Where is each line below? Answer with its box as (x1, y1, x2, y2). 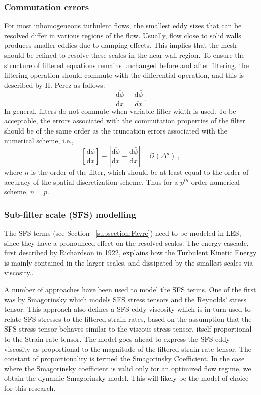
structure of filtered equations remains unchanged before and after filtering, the (4, 59, 249, 70)
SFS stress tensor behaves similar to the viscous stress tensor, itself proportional (4, 323, 252, 334)
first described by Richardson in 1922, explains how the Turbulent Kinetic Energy (4, 247, 257, 258)
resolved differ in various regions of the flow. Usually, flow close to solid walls (4, 30, 241, 40)
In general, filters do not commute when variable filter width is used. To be (4, 105, 236, 116)
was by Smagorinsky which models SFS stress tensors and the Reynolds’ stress (4, 294, 246, 304)
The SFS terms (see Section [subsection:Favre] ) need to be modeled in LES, (4, 228, 241, 238)
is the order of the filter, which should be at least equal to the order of (31, 167, 249, 177)
